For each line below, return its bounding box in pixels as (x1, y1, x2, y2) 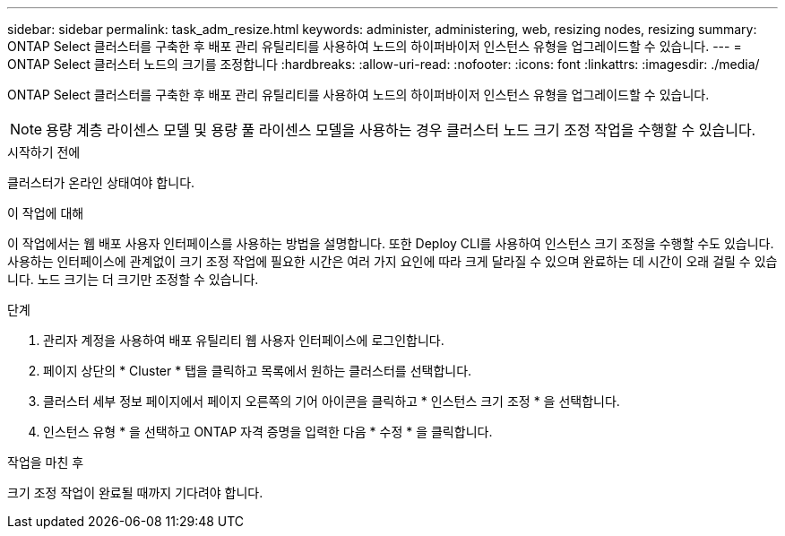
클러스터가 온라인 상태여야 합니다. (7, 175, 195, 190)
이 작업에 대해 (7, 205, 84, 220)
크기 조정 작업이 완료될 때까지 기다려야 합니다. (7, 485, 263, 500)
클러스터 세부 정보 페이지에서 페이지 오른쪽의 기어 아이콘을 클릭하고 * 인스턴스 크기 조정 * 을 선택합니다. (43, 393, 620, 409)
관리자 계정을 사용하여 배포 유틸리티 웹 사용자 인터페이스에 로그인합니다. (43, 333, 444, 348)
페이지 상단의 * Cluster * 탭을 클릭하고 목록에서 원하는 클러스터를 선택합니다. (43, 363, 472, 378)
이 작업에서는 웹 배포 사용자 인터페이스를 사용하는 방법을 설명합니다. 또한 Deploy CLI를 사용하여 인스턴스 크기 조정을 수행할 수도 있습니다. (7, 236, 774, 251)
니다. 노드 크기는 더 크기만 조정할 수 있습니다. (7, 272, 259, 287)
